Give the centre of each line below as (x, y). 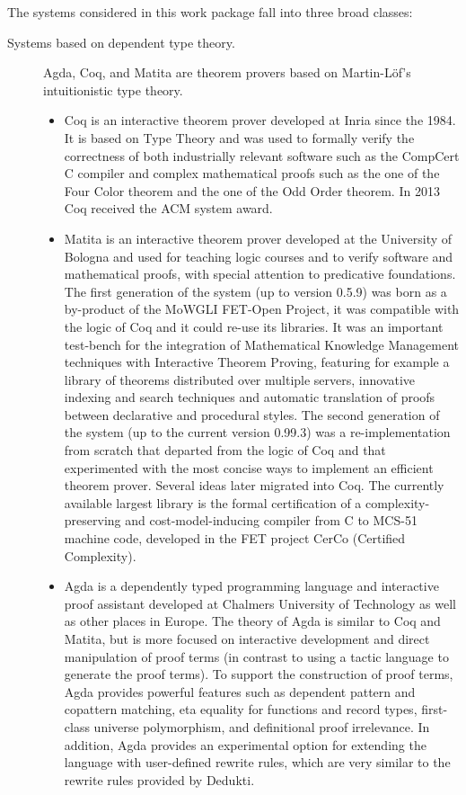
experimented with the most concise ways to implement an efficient (249, 467)
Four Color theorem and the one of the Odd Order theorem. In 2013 (252, 190)
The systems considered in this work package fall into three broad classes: (210, 12)
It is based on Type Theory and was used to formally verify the (239, 137)
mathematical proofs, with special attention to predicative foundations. (260, 274)
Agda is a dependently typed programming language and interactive (251, 586)
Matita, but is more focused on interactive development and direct (247, 639)
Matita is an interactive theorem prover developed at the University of (258, 238)
